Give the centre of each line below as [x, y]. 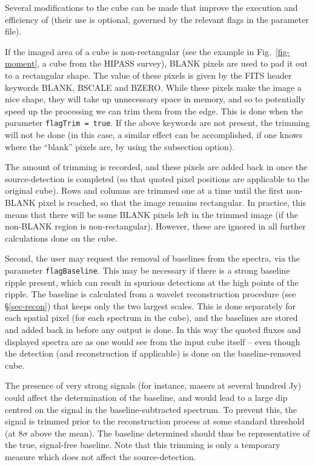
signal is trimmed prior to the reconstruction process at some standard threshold [155, 421]
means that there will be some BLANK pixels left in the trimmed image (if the [152, 214]
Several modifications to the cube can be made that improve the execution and [151, 7]
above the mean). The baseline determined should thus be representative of [170, 433]
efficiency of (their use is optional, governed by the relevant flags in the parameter [157, 19]
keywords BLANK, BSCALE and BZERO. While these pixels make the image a [153, 87]
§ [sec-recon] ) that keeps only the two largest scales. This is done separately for [150, 305]
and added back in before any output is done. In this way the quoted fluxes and [153, 329]
